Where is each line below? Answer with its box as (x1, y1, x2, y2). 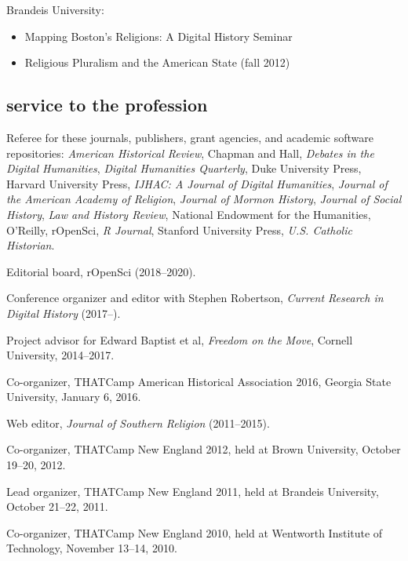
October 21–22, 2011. (6, 498, 108, 515)
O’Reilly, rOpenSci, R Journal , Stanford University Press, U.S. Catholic (6, 221, 352, 238)
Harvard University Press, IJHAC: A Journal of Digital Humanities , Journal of (6, 175, 388, 191)
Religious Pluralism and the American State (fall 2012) (24, 54, 290, 71)
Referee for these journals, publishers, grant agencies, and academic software (6, 129, 373, 145)
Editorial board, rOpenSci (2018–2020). (6, 263, 196, 279)
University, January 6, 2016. (6, 388, 141, 405)
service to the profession (6, 93, 208, 117)
